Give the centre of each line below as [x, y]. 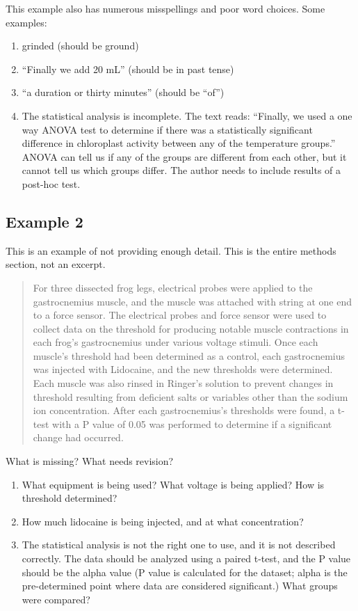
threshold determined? [70, 498]
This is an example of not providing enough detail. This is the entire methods [171, 250]
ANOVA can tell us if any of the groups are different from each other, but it [184, 156]
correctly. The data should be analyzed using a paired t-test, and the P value [186, 558]
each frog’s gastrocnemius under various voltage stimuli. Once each [176, 342]
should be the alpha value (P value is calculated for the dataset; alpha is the [185, 572]
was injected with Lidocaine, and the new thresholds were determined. [183, 369]
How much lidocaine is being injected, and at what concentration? [163, 521]
